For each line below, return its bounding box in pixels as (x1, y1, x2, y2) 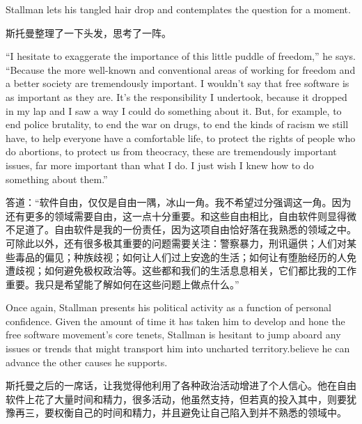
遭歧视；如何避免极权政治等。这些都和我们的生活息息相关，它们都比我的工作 (6, 263, 356, 278)
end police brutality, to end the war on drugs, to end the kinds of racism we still (6, 117, 349, 132)
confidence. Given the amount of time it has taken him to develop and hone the (6, 313, 345, 328)
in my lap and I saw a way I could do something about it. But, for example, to (6, 103, 342, 118)
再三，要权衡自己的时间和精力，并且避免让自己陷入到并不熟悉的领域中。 (15, 405, 347, 420)
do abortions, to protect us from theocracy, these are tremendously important (6, 144, 337, 159)
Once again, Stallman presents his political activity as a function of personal (6, 300, 331, 315)
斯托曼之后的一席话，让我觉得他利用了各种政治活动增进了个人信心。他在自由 (6, 378, 356, 393)
